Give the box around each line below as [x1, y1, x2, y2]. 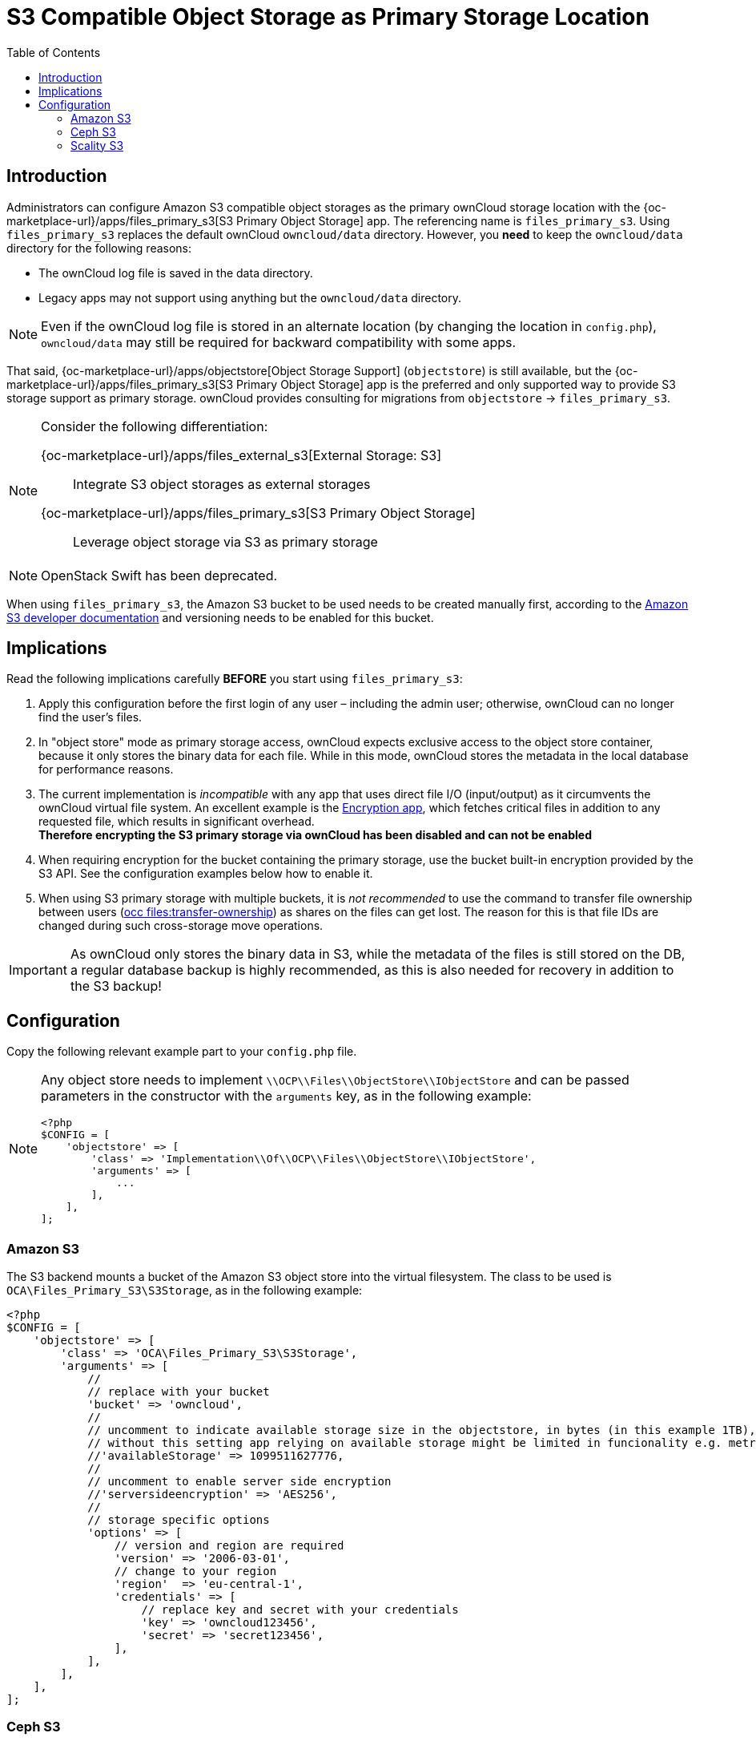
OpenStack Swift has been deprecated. [41, 567, 278, 584]
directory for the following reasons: [6, 240, 192, 255]
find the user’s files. [38, 710, 143, 725]
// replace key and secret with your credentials [141, 1603, 459, 1617]
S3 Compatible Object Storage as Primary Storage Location [6, 3, 649, 30]
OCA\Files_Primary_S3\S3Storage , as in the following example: [6, 1283, 363, 1298]
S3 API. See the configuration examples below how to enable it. [38, 866, 373, 881]
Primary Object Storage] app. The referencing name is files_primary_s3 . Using [235, 213, 670, 228]
